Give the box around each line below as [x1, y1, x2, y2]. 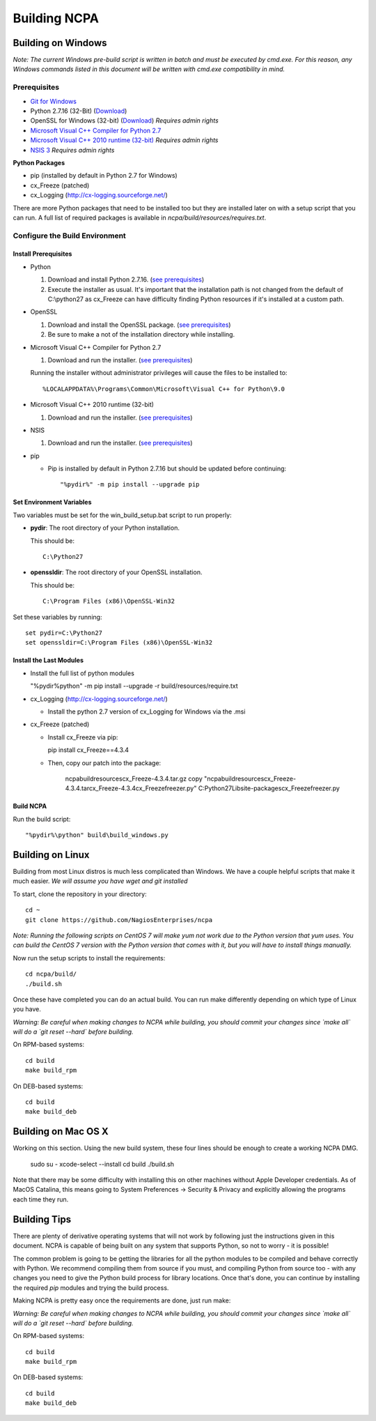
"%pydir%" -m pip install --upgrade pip [60, 481, 200, 489]
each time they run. [13, 1195, 69, 1204]
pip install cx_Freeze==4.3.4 [47, 746, 129, 754]
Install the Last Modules [13, 656, 84, 665]
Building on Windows [13, 37, 107, 49]
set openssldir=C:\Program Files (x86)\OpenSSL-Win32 [25, 638, 212, 647]
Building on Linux [13, 849, 90, 861]
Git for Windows [30, 97, 77, 105]
